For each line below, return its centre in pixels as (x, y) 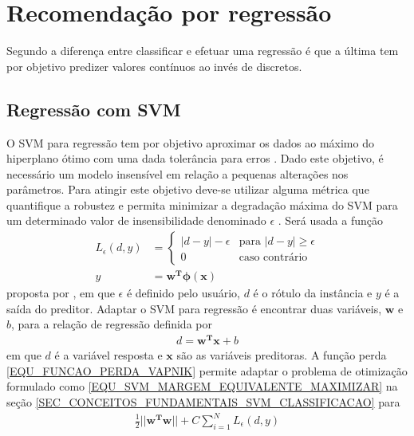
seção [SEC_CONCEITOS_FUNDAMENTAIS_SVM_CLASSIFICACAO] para (203, 401)
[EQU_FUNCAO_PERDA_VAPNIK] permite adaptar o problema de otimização (207, 370)
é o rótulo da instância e (313, 293)
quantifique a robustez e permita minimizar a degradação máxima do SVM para (202, 204)
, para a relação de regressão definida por (112, 324)
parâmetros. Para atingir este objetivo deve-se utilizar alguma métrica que (188, 189)
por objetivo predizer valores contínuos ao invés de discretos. (154, 66)
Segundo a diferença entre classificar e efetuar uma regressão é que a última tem (203, 51)
